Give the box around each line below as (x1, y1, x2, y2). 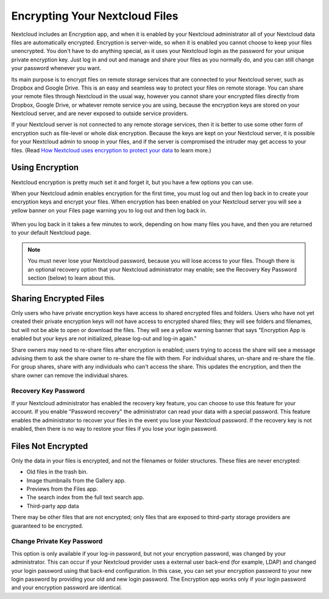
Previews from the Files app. (26, 485, 99, 493)
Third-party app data (26, 502, 79, 509)
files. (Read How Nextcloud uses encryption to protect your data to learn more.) (11, 146, 211, 154)
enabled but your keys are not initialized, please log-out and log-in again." (11, 335, 197, 342)
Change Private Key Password (11, 537, 103, 545)
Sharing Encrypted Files (11, 293, 105, 303)
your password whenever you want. (11, 65, 102, 72)
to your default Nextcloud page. (11, 229, 91, 236)
